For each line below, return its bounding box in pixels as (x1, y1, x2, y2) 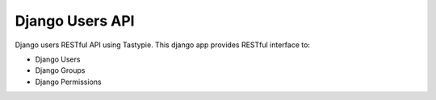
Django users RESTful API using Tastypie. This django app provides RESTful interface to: (15, 40, 311, 50)
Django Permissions (35, 77, 102, 86)
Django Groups (35, 66, 86, 75)
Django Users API (15, 12, 135, 30)
